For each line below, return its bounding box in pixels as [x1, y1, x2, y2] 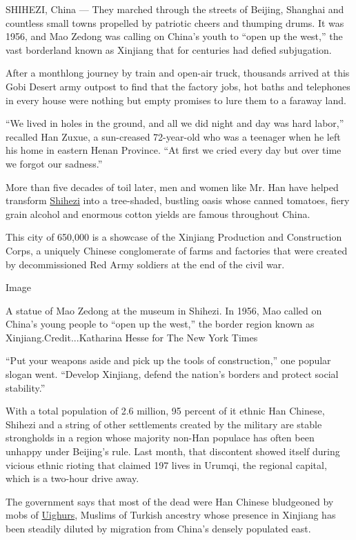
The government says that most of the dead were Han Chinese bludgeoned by [6, 494, 334, 508]
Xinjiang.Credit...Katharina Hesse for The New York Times [6, 330, 258, 344]
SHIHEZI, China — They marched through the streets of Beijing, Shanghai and [6, 2, 344, 16]
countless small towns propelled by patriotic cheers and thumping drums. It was [6, 15, 344, 30]
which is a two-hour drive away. [6, 471, 139, 486]
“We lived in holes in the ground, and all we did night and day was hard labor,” [6, 116, 344, 130]
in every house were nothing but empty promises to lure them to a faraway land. [6, 92, 346, 107]
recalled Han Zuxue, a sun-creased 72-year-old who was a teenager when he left [6, 129, 341, 143]
